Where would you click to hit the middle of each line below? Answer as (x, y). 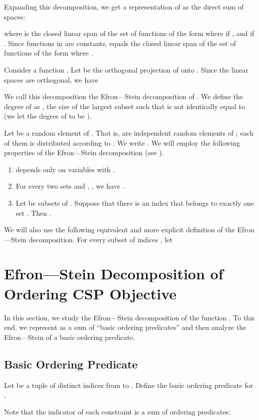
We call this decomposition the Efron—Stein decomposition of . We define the (124, 96)
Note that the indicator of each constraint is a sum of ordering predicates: (117, 411)
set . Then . (33, 213)
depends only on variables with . (65, 169)
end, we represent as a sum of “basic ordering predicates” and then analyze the (125, 327)
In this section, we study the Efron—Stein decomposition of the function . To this (129, 317)
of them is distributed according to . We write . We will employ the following (122, 142)
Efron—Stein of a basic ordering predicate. (69, 337)
